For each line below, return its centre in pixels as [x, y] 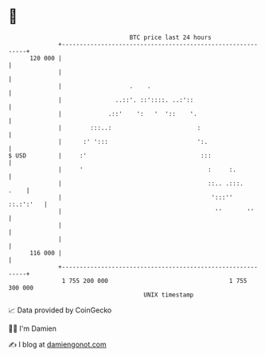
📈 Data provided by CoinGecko [60, 310]
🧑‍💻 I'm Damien [33, 328]
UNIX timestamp [169, 295]
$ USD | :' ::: [110, 155]
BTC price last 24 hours [171, 37]
